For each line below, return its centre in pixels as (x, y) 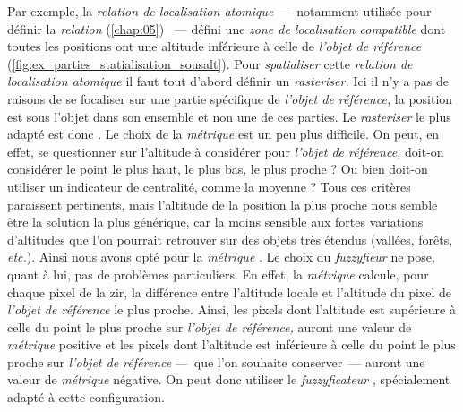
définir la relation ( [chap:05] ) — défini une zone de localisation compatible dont (227, 28)
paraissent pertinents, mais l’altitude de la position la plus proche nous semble (223, 204)
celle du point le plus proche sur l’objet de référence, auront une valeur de (210, 326)
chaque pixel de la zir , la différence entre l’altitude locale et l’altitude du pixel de (229, 292)
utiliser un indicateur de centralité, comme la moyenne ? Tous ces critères (209, 186)
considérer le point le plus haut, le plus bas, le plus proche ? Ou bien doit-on (218, 169)
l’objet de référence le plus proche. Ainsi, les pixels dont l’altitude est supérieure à (231, 309)
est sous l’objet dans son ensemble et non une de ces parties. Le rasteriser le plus (229, 116)
